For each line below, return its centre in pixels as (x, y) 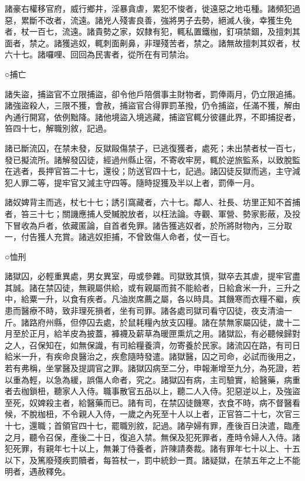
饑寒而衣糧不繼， (259, 299)
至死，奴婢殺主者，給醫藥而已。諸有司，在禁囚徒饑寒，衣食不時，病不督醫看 (152, 402)
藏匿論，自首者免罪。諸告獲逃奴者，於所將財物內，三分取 (181, 225)
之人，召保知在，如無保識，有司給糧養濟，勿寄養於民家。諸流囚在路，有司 (148, 345)
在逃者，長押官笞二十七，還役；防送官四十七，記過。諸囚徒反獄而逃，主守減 (152, 171)
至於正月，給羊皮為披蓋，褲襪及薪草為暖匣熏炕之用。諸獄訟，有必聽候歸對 (156, 333)
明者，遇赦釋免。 (38, 471)
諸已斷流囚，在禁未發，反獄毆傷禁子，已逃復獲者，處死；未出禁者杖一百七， (152, 148)
